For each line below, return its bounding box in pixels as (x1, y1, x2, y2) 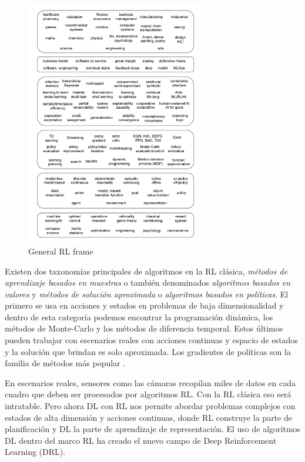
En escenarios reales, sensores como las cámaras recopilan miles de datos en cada (5, 376, 296, 389)
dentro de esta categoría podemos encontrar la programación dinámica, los (5, 310, 273, 323)
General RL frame (28, 245, 93, 257)
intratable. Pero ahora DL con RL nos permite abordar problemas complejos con (5, 400, 296, 412)
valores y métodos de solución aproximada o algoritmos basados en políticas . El (5, 287, 289, 300)
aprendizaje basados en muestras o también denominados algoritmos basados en (5, 276, 291, 289)
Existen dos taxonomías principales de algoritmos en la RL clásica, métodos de (5, 265, 287, 277)
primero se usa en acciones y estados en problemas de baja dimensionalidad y (5, 299, 284, 312)
